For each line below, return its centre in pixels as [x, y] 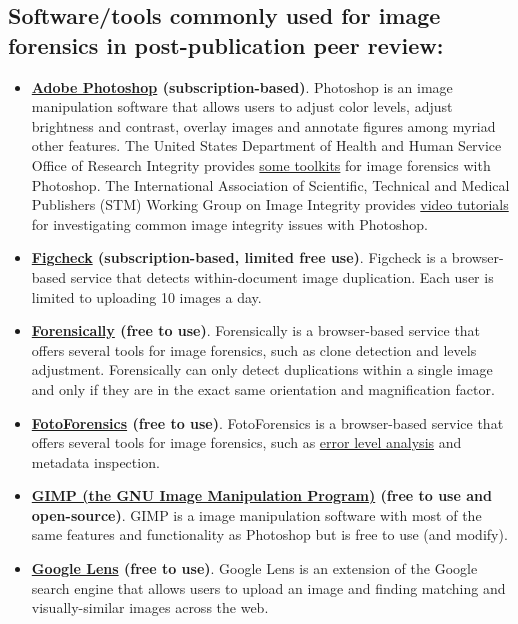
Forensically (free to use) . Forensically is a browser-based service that [256, 330]
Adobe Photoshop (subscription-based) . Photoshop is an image [242, 86]
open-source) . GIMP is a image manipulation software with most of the [256, 514]
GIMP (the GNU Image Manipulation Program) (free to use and [261, 495]
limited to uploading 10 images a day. [146, 296]
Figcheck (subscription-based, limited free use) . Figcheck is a [239, 257]
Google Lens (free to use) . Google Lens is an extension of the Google [254, 568]
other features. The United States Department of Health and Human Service [266, 145]
